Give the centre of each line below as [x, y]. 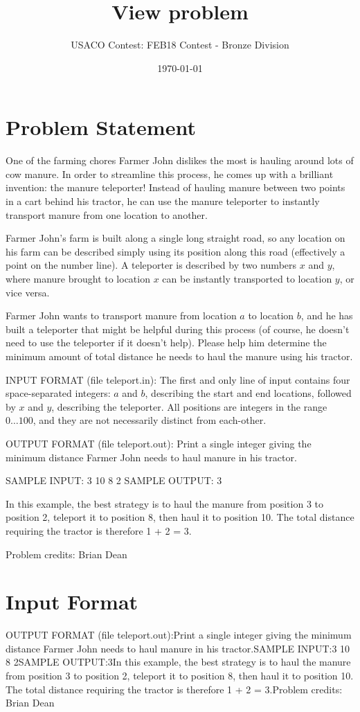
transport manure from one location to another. [107, 214]
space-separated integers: [58, 393]
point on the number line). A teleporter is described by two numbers [151, 265]
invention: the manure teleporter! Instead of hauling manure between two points [175, 187]
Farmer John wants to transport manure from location [121, 315]
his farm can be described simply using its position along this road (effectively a [175, 251]
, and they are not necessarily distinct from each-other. [150, 420]
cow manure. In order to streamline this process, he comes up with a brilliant [170, 173]
